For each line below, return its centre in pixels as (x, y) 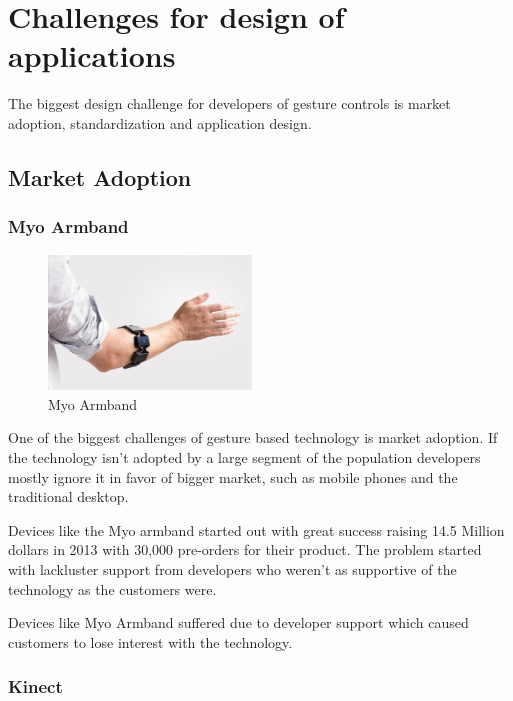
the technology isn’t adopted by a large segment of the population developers (244, 457)
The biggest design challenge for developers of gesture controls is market (229, 103)
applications (92, 55)
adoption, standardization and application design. (160, 122)
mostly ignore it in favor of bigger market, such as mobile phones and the (233, 476)
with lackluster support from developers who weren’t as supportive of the (232, 568)
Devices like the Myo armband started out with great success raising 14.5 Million (256, 529)
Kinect (35, 686)
